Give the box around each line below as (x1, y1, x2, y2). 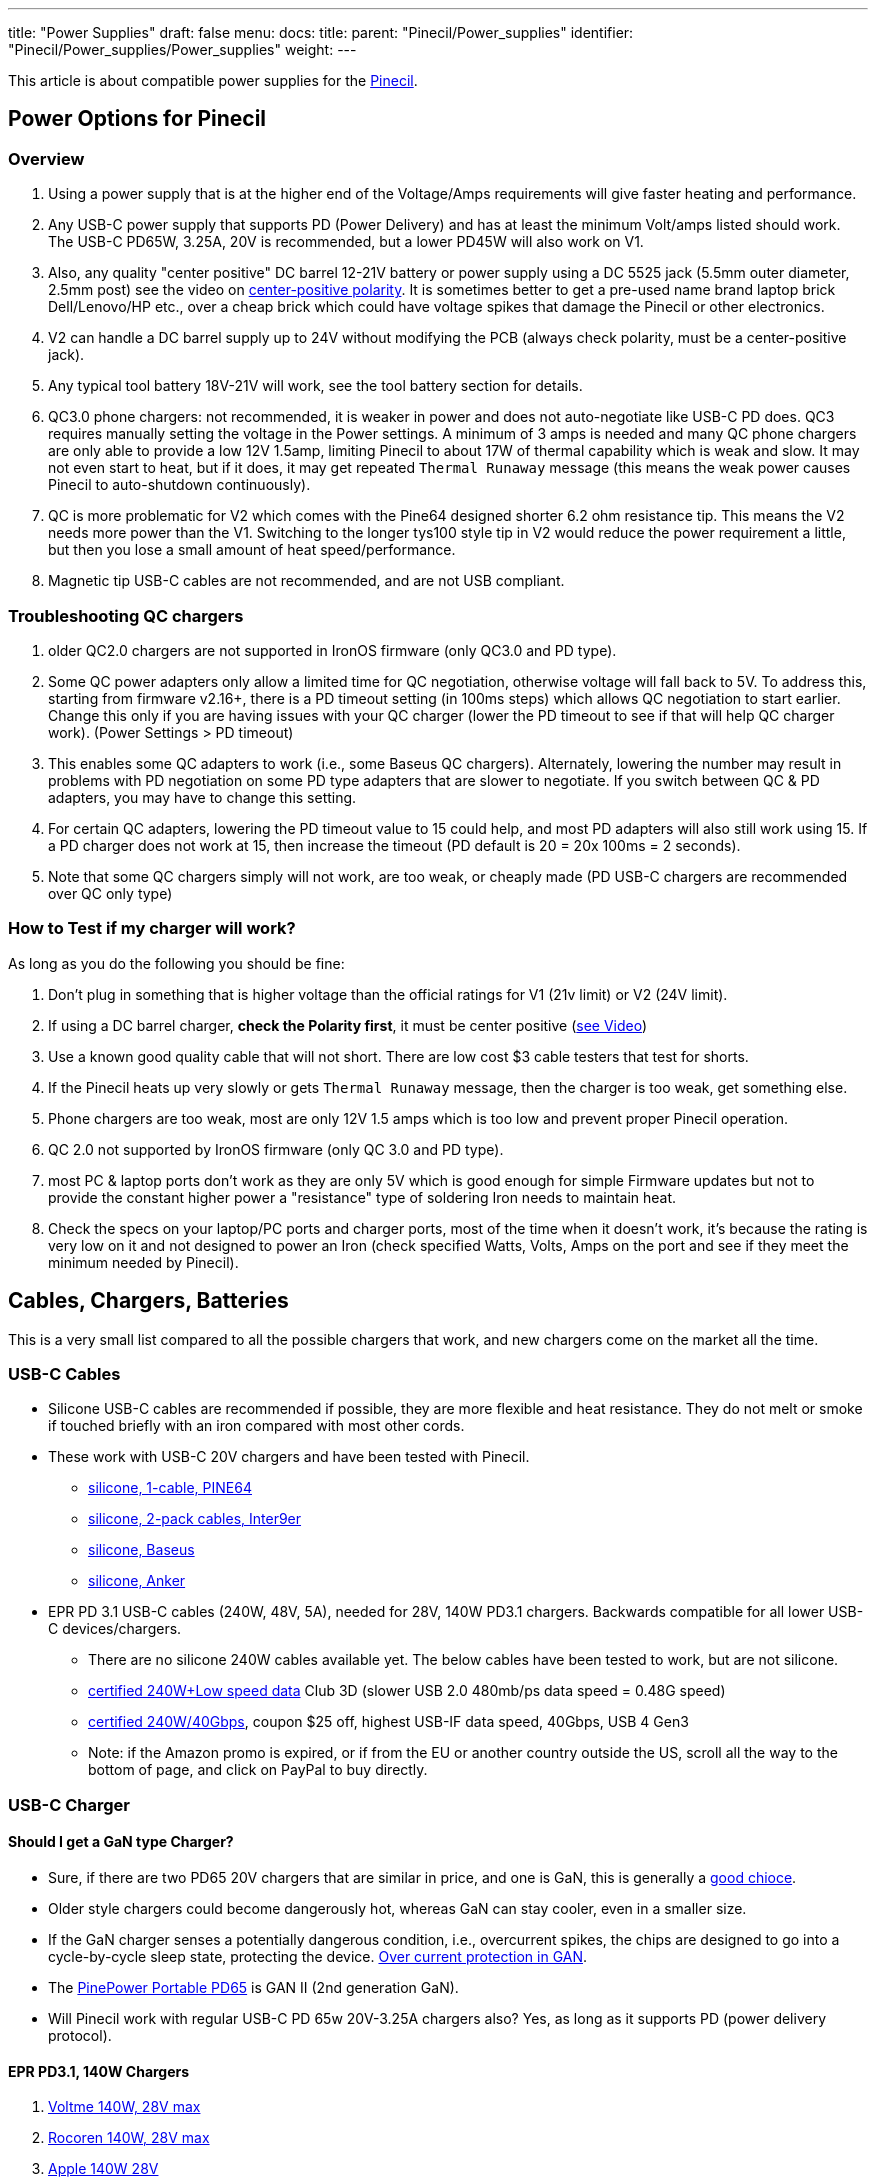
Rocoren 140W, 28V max (48, 2129, 210, 2147)
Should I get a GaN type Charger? (8, 1833, 234, 1851)
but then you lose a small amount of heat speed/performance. (48, 541, 456, 559)
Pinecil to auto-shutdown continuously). (48, 476, 311, 494)
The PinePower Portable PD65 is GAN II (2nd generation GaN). (48, 1978, 459, 1996)
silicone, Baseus (88, 1541, 195, 1559)
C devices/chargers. (48, 1620, 182, 1638)
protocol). (48, 2026, 112, 2044)
